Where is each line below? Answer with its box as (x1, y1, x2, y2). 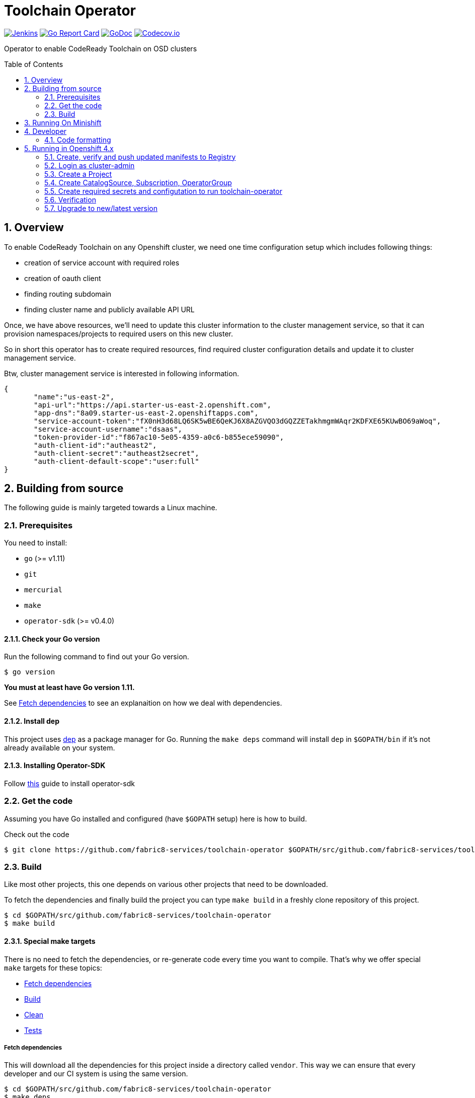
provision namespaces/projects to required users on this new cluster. (4, 329, 233, 338)
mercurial (24, 586, 62, 594)
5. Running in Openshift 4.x (24, 144, 114, 153)
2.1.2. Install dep (4, 717, 60, 726)
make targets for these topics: (4, 963, 102, 972)
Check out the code (4, 830, 69, 839)
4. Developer (24, 126, 67, 135)
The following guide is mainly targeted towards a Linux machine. (4, 503, 217, 512)
